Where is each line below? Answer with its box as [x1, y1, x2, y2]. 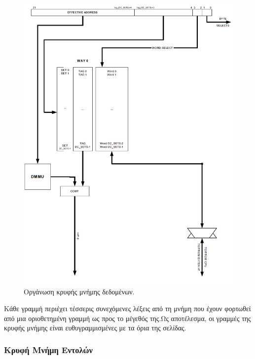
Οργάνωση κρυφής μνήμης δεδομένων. [24, 287, 135, 297]
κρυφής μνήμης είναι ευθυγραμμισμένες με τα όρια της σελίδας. [4, 323, 186, 333]
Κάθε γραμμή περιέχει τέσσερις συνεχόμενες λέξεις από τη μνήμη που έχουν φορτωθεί [4, 303, 251, 313]
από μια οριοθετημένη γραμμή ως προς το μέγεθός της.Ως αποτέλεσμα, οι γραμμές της [4, 313, 251, 323]
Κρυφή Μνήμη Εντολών [4, 343, 93, 356]
